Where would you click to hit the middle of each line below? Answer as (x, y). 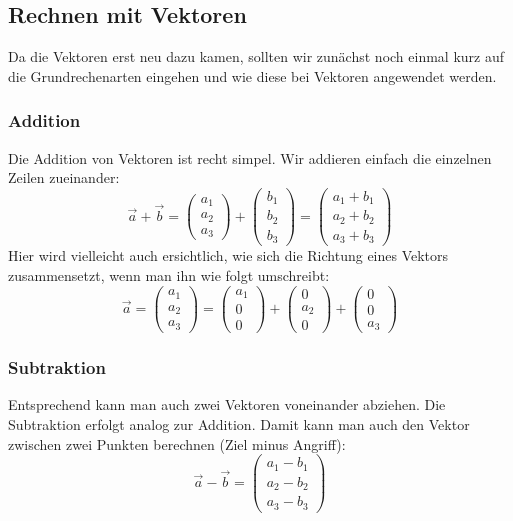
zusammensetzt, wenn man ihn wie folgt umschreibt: (169, 274)
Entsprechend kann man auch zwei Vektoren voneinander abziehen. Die (227, 404)
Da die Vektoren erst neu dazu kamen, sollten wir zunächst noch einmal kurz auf (256, 56)
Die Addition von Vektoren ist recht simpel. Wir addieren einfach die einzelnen (250, 157)
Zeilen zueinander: (64, 177)
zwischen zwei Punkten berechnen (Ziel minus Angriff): (177, 443)
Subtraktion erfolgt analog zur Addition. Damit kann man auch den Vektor (239, 423)
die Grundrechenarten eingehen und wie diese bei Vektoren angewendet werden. (252, 75)
